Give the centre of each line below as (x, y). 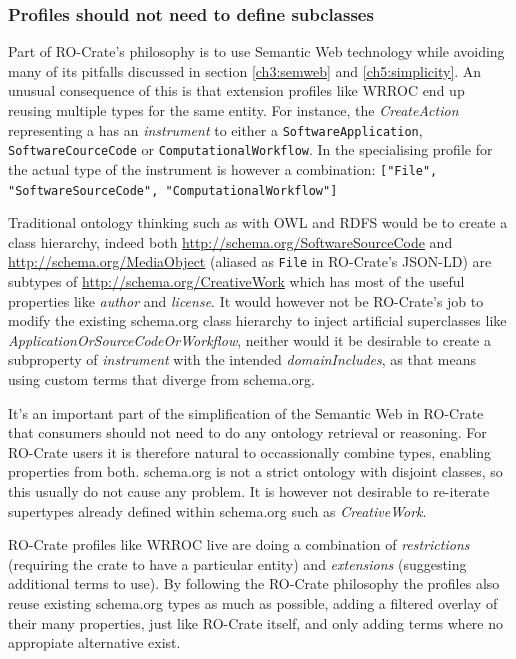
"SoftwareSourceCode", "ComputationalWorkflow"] (173, 190)
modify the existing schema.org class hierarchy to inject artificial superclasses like (257, 320)
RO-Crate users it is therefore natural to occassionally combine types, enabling (250, 451)
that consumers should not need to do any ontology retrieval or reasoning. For (247, 432)
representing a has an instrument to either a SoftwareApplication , (215, 129)
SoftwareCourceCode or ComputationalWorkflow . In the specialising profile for (250, 149)
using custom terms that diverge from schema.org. (161, 379)
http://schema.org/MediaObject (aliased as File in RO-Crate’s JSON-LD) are (250, 261)
